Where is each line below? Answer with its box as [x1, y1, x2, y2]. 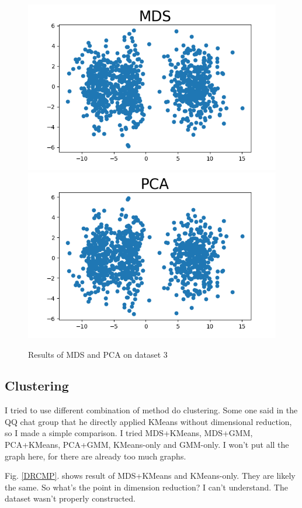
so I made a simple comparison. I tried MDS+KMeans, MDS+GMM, [5, 427, 253, 439]
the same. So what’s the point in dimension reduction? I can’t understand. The [5, 481, 288, 493]
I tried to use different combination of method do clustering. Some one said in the [5, 404, 298, 416]
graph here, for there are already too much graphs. [5, 450, 186, 462]
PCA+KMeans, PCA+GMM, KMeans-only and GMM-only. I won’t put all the [5, 438, 289, 451]
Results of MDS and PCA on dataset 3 [28, 348, 168, 360]
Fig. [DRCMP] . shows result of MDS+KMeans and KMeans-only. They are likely [5, 469, 296, 482]
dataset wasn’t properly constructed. [5, 492, 136, 504]
